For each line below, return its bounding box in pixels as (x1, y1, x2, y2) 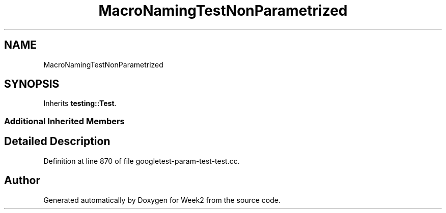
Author (4, 174, 40, 187)
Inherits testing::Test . (43, 99, 117, 108)
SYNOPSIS (4, 78, 60, 91)
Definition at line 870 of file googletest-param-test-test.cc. (43, 156, 240, 165)
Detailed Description (4, 135, 110, 148)
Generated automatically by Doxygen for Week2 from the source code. (43, 195, 281, 204)
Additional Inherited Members (4, 116, 125, 126)
